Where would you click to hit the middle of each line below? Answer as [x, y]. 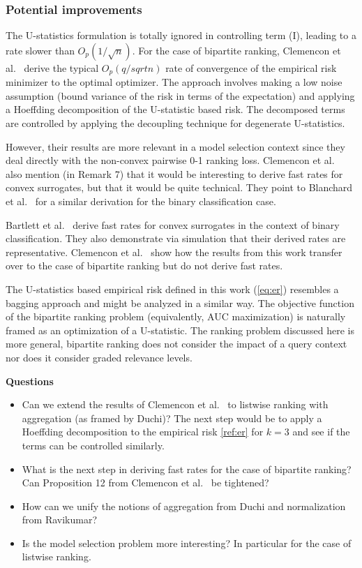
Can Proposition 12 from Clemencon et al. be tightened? [145, 483]
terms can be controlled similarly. [93, 445]
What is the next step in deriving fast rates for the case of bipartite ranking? [187, 469]
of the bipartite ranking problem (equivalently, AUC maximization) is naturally [176, 316]
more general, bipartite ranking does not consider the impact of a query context [176, 344]
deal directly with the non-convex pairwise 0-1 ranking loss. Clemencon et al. [170, 160]
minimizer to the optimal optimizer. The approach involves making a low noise [174, 82]
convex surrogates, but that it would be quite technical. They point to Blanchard [179, 187]
